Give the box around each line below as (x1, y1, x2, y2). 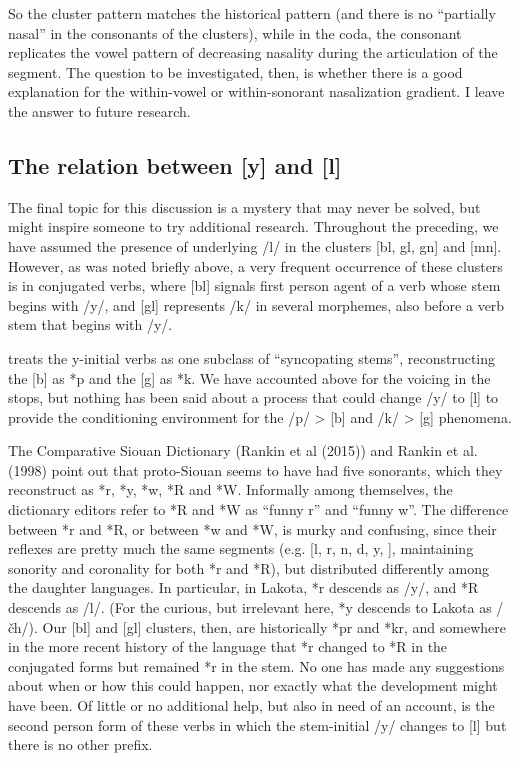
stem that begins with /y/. (8, 314, 173, 335)
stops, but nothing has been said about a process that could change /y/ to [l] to (8, 387, 499, 408)
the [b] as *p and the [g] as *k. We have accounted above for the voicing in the (8, 367, 491, 388)
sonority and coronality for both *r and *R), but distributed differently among (8, 557, 489, 578)
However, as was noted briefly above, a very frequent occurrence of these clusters (8, 255, 503, 276)
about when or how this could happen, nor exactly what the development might (8, 675, 498, 696)
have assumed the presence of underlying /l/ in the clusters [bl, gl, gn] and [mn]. (8, 235, 502, 256)
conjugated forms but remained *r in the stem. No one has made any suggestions (8, 655, 505, 676)
